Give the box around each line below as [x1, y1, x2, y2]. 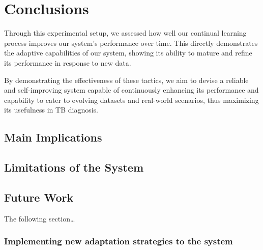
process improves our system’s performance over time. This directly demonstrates [4, 37, 258, 48]
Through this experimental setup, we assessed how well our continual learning [4, 27, 247, 38]
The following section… [4, 213, 75, 224]
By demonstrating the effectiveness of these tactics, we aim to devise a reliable [4, 74, 249, 85]
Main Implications [4, 129, 102, 145]
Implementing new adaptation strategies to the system [4, 235, 233, 247]
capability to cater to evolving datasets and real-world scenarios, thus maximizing [4, 94, 259, 105]
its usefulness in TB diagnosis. [4, 104, 98, 115]
